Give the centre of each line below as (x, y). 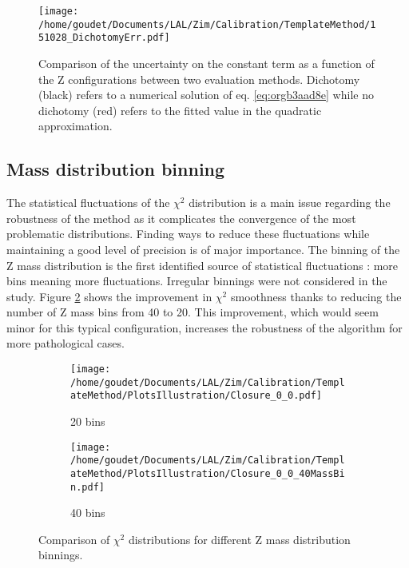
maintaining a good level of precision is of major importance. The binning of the (203, 249)
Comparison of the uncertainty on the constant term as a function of (206, 63)
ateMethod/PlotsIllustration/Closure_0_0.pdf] (196, 396)
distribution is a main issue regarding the (290, 203)
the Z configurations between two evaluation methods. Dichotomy (199, 79)
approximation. (75, 126)
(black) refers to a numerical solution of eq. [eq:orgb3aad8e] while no (206, 95)
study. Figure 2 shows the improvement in (109, 296)
